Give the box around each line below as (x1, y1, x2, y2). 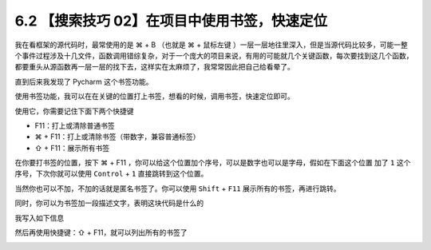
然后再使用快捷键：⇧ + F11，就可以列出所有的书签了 (14, 228, 188, 237)
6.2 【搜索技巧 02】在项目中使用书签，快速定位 (14, 12, 328, 30)
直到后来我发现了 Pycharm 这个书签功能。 (14, 77, 153, 86)
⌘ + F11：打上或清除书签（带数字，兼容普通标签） (34, 132, 200, 141)
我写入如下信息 (14, 212, 64, 223)
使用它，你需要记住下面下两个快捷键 (14, 106, 134, 116)
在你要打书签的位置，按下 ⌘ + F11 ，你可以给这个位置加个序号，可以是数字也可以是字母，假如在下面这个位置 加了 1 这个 (14, 158, 411, 168)
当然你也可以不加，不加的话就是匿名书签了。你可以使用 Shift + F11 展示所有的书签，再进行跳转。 (14, 184, 341, 193)
